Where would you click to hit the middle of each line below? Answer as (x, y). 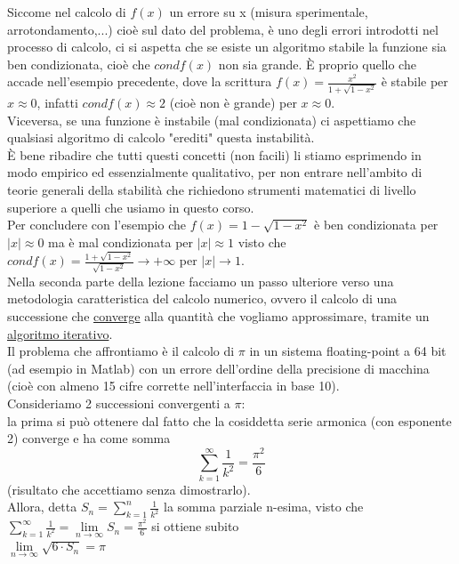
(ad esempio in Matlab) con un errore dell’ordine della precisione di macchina (218, 368)
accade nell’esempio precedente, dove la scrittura (140, 81)
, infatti (57, 103)
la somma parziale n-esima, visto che (264, 507)
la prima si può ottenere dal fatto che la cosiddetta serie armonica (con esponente (229, 420)
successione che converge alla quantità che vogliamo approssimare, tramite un (218, 316)
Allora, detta (42, 507)
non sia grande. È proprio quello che (317, 64)
